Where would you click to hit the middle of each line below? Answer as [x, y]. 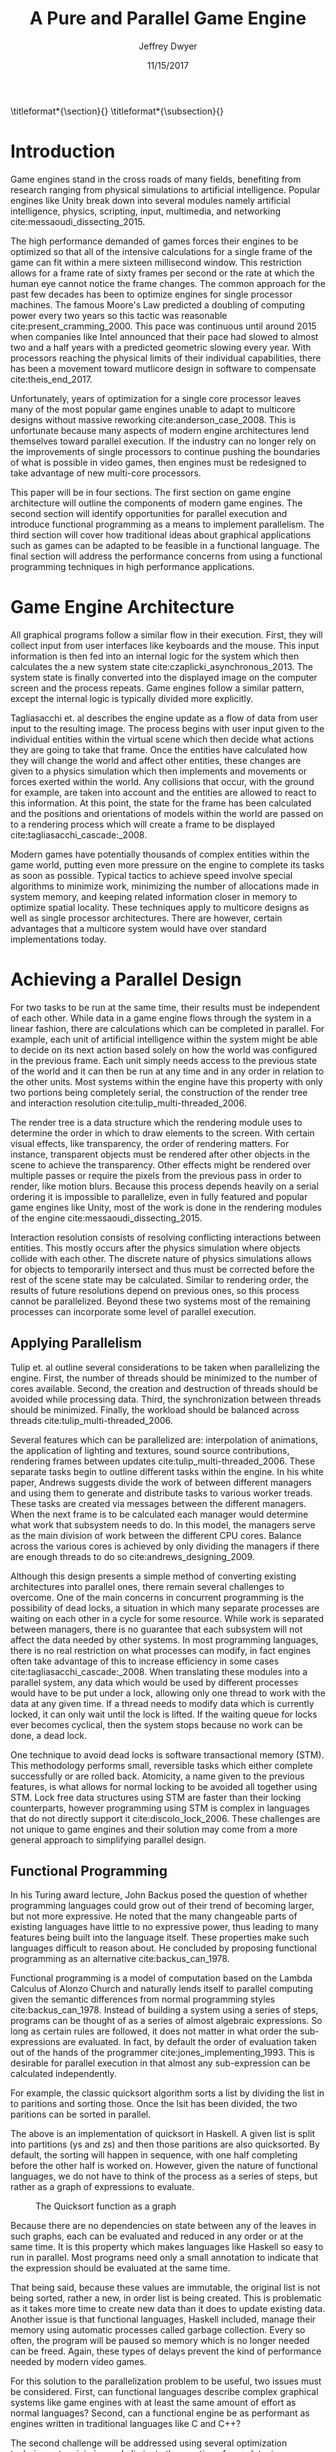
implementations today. [58, 939]
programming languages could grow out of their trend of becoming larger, [162, 1906]
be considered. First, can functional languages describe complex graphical [164, 2392]
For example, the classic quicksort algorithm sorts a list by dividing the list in [167, 2093]
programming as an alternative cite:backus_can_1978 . [120, 1959]
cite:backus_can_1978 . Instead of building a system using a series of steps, [164, 2010]
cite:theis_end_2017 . [51, 379]
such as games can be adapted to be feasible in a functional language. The [165, 545]
